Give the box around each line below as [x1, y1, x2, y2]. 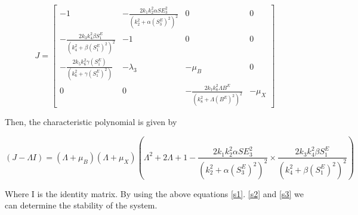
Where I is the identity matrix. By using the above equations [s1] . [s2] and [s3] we [5, 187, 304, 200]
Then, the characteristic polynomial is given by [5, 116, 177, 128]
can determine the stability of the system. [5, 199, 158, 211]
